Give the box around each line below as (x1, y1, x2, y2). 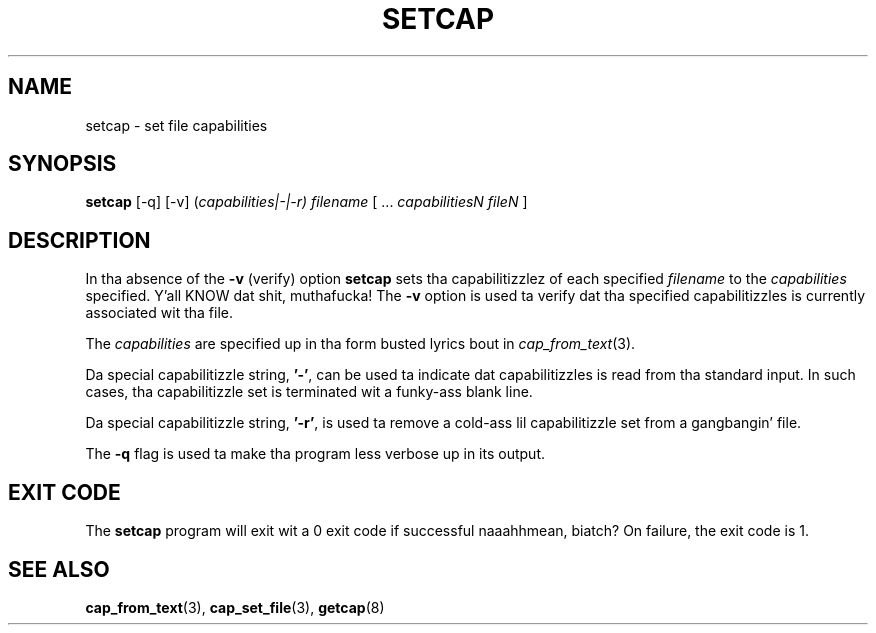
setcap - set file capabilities (85, 116, 268, 134)
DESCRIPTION (8, 227, 151, 253)
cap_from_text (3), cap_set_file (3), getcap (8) (85, 598, 385, 616)
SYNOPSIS (8, 151, 117, 177)
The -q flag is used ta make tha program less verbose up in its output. (85, 445, 545, 463)
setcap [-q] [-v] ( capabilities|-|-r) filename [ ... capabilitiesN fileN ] (85, 193, 528, 211)
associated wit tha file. (85, 304, 233, 322)
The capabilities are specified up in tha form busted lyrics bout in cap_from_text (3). (85, 335, 636, 353)
